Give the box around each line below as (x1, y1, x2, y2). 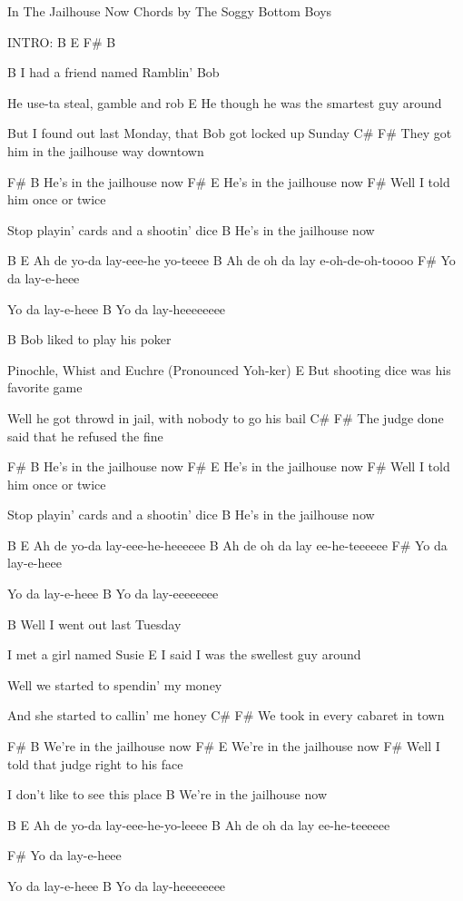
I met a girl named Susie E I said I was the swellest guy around (7, 645, 361, 664)
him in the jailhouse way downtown (7, 141, 204, 160)
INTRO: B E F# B (7, 32, 116, 51)
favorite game (7, 378, 83, 397)
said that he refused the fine (7, 426, 163, 445)
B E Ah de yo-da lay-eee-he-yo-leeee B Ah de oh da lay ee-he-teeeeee (7, 815, 390, 834)
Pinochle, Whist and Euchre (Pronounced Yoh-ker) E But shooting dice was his (7, 360, 451, 379)
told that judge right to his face (7, 754, 183, 773)
